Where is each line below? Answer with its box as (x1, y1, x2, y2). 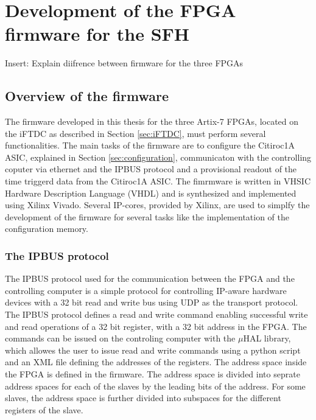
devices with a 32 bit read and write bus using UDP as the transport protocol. (5, 296, 298, 309)
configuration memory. (5, 222, 88, 235)
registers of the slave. (5, 403, 83, 416)
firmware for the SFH (5, 21, 190, 46)
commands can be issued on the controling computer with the (5, 332, 236, 345)
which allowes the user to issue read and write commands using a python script (5, 343, 301, 356)
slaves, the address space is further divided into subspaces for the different (5, 391, 281, 404)
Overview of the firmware (5, 86, 169, 105)
